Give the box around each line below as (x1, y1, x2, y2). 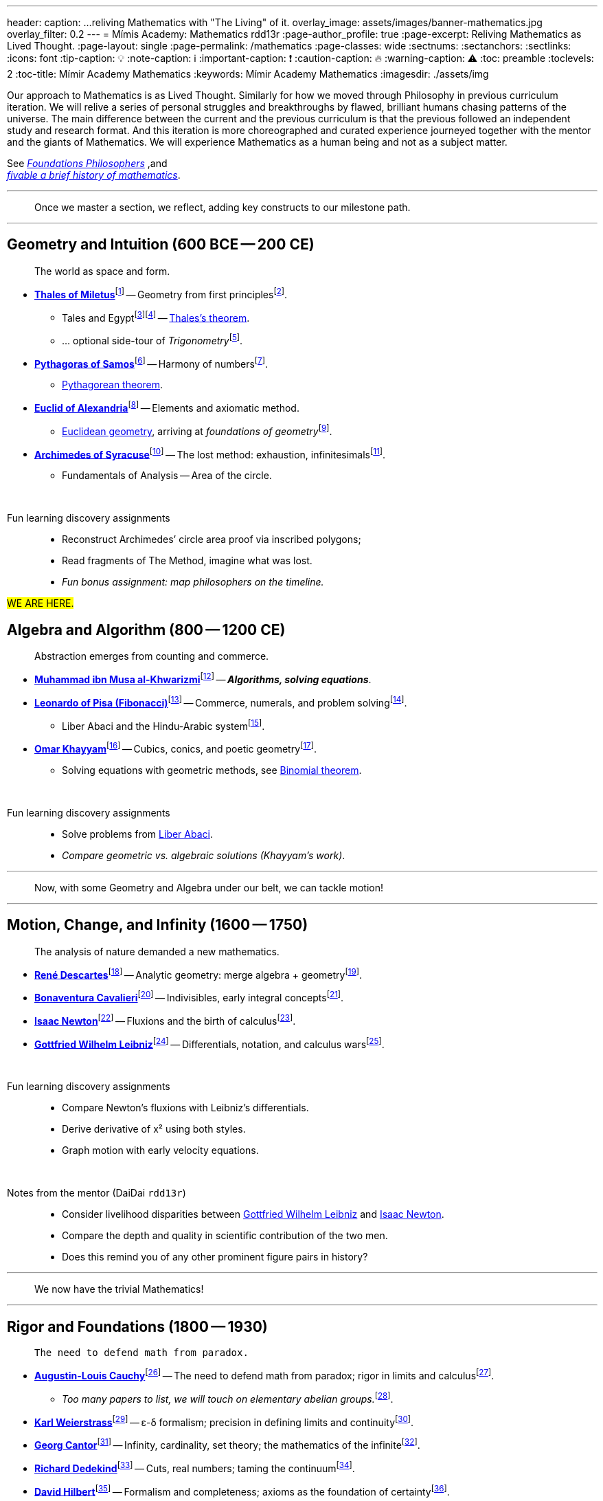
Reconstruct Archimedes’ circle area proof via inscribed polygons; (62, 533, 361, 546)
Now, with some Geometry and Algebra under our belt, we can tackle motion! (34, 881, 384, 893)
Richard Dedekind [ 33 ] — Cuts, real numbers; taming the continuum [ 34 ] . (34, 1460, 355, 1474)
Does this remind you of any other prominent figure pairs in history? (62, 1251, 368, 1263)
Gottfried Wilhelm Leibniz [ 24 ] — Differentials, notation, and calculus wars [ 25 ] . (34, 1036, 385, 1050)
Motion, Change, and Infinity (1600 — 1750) (7, 916, 308, 934)
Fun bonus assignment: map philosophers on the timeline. (62, 576, 324, 588)
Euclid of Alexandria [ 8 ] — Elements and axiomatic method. (34, 400, 299, 414)
